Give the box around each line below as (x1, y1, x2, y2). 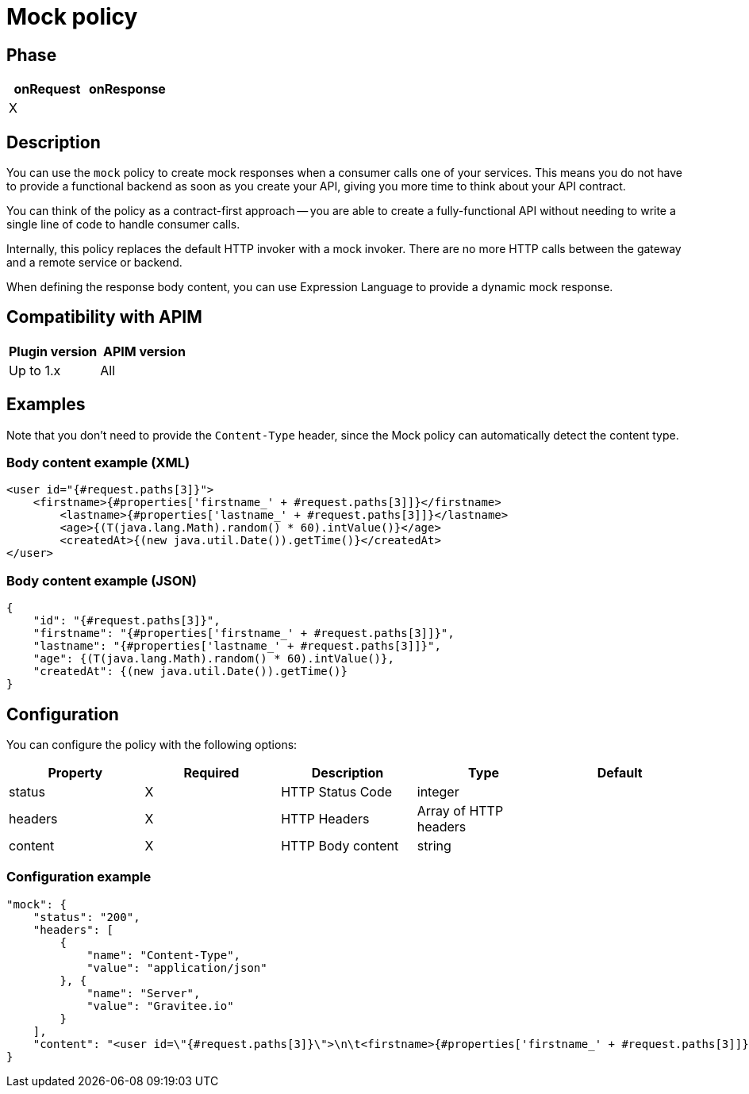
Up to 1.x (9, 362, 61, 378)
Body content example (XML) (6, 455, 190, 471)
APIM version (102, 343, 186, 359)
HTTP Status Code (281, 784, 393, 800)
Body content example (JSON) (6, 572, 197, 589)
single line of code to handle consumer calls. (6, 217, 240, 232)
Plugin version (9, 343, 98, 359)
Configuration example (6, 869, 152, 885)
